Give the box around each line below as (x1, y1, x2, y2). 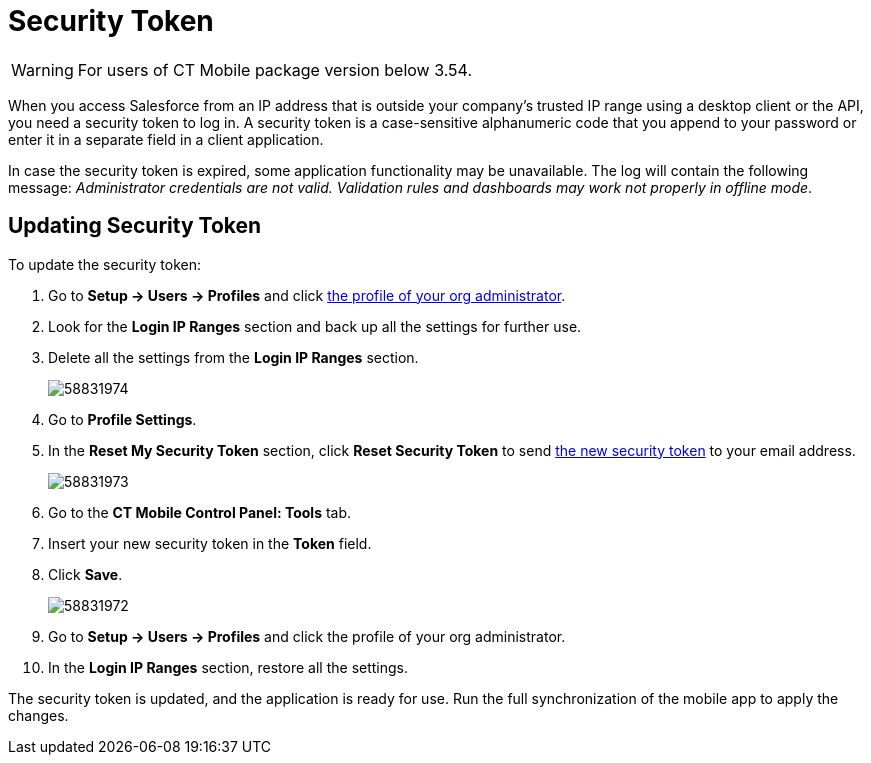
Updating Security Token (8, 213, 262, 239)
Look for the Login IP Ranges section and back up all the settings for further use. (48, 317, 582, 335)
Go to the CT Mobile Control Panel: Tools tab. (48, 503, 352, 521)
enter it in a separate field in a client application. (8, 130, 324, 148)
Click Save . (48, 565, 123, 583)
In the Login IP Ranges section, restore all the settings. (48, 658, 409, 676)
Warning (11, 59, 74, 80)
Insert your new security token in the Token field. (48, 534, 372, 552)
